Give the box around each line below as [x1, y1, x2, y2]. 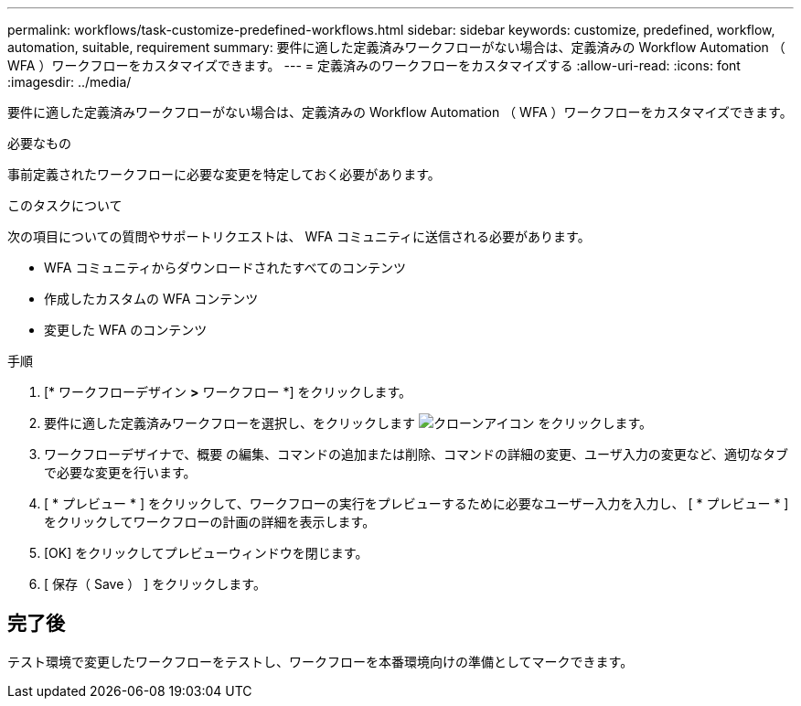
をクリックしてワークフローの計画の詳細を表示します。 [44, 514, 376, 529]
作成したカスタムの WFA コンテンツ [44, 291, 259, 306]
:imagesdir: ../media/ [7, 74, 132, 90]
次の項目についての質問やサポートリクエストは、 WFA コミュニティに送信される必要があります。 [7, 229, 591, 244]
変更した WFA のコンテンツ [44, 322, 208, 337]
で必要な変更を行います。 [44, 465, 197, 480]
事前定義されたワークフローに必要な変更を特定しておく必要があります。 [7, 166, 441, 182]
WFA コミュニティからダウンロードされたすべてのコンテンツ [44, 260, 407, 275]
